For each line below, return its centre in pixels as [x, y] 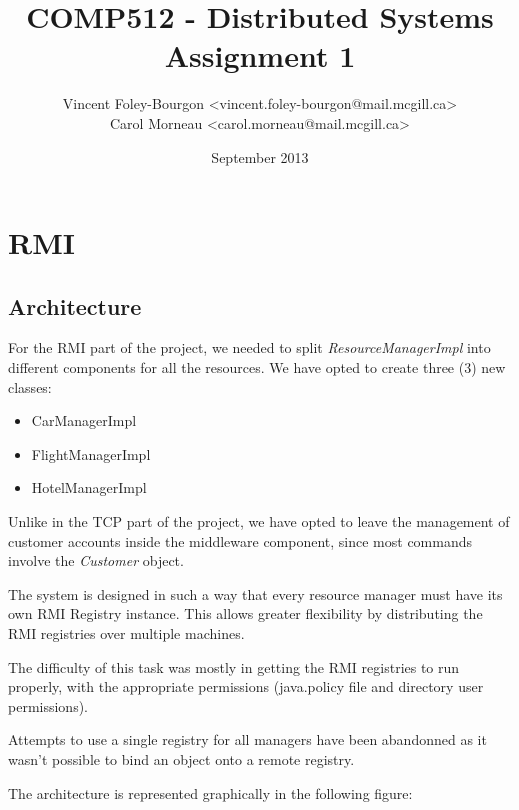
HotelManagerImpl [89, 487]
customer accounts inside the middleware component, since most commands [240, 540]
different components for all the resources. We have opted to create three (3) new [257, 367]
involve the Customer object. [96, 560]
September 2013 [260, 156]
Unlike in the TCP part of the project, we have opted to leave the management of [259, 521]
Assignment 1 [260, 55]
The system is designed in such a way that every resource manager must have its [255, 593]
